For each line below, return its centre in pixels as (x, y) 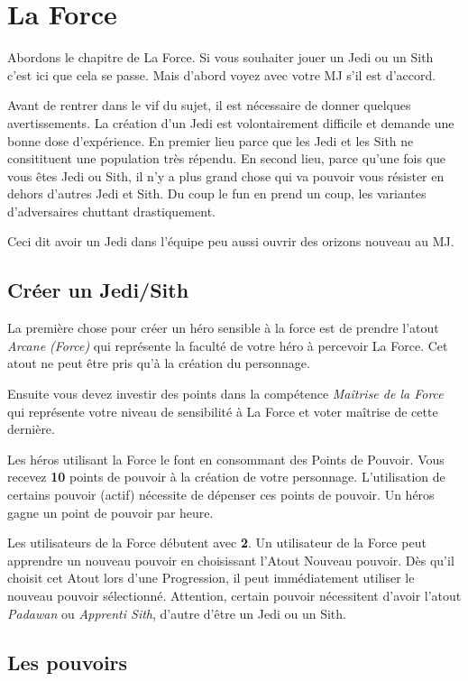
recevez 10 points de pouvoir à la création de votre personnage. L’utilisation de (226, 477)
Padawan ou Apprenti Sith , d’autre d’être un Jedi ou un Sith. (177, 613)
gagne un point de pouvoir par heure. (110, 512)
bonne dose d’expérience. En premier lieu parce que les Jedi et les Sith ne (211, 140)
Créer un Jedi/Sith (98, 290)
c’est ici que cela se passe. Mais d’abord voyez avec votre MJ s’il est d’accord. (222, 74)
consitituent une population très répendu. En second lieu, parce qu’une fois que (227, 158)
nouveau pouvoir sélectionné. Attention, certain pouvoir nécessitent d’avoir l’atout (234, 595)
